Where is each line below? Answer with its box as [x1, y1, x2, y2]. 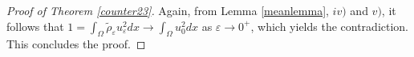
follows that [6, 17, 64, 34]
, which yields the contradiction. [250, 17, 409, 34]
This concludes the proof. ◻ [6, 36, 146, 52]
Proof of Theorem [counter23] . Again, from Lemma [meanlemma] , [6, 2, 329, 18]
